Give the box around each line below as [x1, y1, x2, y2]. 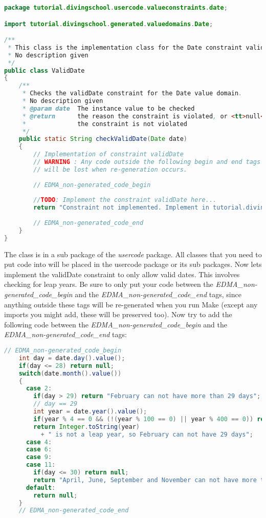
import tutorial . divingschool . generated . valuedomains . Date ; [4, 20, 213, 28]
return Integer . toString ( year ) [33, 423, 140, 430]
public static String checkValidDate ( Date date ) [18, 135, 188, 143]
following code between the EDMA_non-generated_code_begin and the [4, 319, 227, 329]
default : [26, 484, 56, 491]
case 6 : [26, 446, 52, 453]
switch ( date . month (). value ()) [18, 369, 122, 377]
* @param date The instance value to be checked [22, 105, 195, 112]
